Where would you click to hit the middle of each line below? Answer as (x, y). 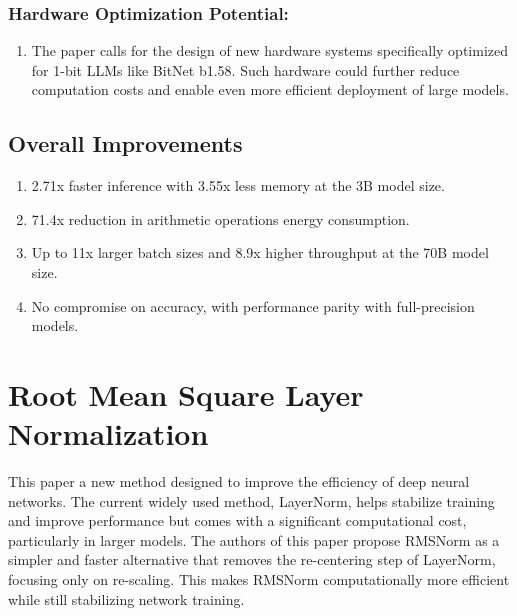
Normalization (108, 433)
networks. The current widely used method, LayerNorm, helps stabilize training (251, 500)
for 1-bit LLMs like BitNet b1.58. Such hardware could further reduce (245, 69)
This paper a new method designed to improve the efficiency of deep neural (239, 481)
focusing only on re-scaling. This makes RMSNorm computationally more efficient (259, 579)
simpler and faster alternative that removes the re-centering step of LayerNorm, (252, 559)
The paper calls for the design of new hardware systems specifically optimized (269, 50)
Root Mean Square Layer (186, 393)
